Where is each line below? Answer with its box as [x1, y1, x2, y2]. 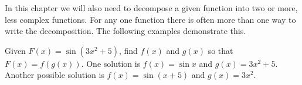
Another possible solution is [5, 69, 104, 81]
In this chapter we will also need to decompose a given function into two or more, [5, 2, 298, 13]
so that [208, 44, 233, 56]
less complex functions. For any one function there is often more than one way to [5, 13, 296, 25]
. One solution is [81, 57, 141, 69]
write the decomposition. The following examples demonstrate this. [5, 25, 246, 37]
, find [118, 44, 138, 56]
